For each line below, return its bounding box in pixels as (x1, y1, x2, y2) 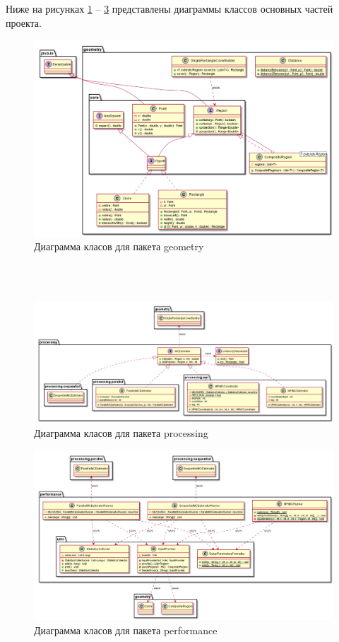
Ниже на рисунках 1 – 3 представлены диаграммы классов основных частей (6, 1, 333, 16)
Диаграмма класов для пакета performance (34, 622, 218, 637)
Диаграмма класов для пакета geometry (34, 239, 204, 254)
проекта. (6, 15, 42, 30)
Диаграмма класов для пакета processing (34, 426, 208, 440)
